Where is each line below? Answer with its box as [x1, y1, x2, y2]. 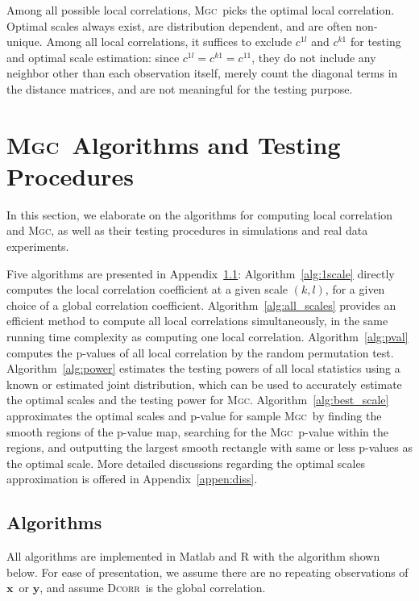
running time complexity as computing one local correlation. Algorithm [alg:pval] [6, 328, 409, 345]
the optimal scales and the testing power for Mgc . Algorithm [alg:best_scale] [6, 391, 389, 408]
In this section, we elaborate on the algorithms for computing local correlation [6, 206, 393, 223]
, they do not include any [251, 48, 376, 65]
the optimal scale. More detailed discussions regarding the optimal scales [6, 454, 366, 471]
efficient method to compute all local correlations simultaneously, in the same [6, 312, 388, 329]
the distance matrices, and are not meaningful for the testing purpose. [6, 80, 353, 97]
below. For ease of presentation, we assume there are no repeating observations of [6, 563, 409, 580]
